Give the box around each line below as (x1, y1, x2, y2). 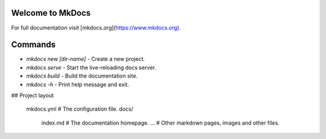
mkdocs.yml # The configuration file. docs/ (26, 105, 134, 113)
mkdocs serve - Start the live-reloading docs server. (26, 64, 156, 71)
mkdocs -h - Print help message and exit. (26, 81, 129, 88)
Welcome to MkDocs (11, 8, 91, 18)
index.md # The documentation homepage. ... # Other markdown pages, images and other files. (41, 119, 280, 126)
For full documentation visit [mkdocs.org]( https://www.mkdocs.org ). (11, 24, 181, 31)
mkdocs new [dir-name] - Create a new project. (26, 55, 145, 63)
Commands (11, 40, 56, 50)
